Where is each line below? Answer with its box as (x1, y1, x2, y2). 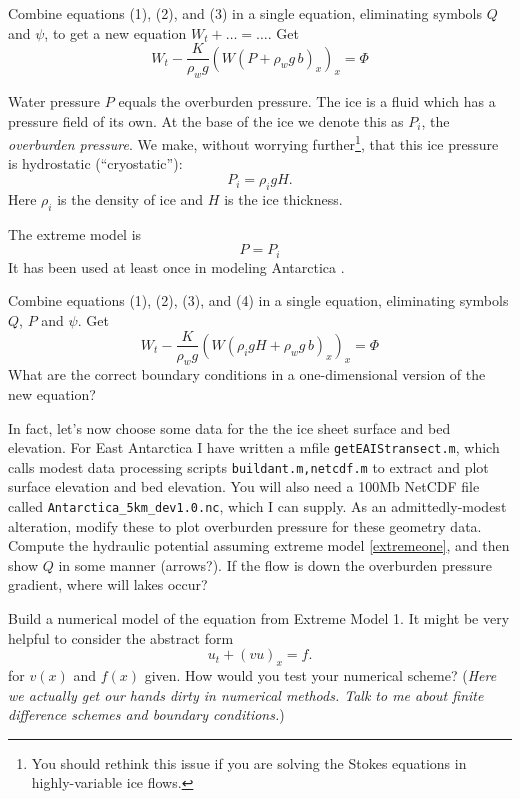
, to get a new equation (44, 22, 187, 43)
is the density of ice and (57, 188, 204, 209)
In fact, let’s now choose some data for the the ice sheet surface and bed (8, 417, 451, 438)
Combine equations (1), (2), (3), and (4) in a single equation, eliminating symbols (8, 290, 509, 311)
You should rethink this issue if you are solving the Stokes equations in (31, 752, 467, 773)
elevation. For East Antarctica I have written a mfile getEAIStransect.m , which (8, 437, 500, 458)
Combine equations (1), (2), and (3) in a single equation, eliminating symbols (8, 3, 482, 23)
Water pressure (8, 91, 101, 112)
